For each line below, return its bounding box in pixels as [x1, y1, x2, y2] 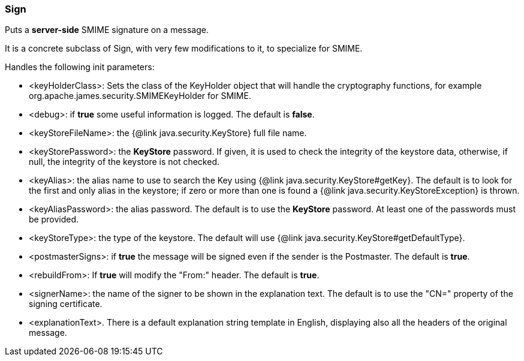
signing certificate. [29, 299, 103, 309]
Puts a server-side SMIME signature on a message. [5, 25, 209, 35]
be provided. [29, 214, 79, 225]
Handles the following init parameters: [5, 62, 155, 73]
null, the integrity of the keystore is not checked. [29, 157, 220, 167]
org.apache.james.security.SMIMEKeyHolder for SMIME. [29, 91, 251, 101]
